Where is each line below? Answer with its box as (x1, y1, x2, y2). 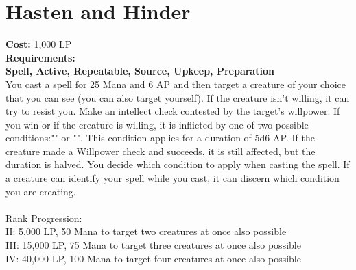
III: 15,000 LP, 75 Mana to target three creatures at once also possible (5, 238, 301, 252)
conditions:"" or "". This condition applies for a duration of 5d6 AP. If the (5, 131, 315, 145)
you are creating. (5, 184, 76, 198)
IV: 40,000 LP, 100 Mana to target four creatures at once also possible (5, 251, 301, 265)
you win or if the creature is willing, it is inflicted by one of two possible (5, 117, 309, 131)
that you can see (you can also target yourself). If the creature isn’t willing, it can (5, 90, 350, 105)
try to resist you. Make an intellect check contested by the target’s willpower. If (5, 104, 340, 118)
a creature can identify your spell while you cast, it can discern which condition (5, 171, 340, 185)
